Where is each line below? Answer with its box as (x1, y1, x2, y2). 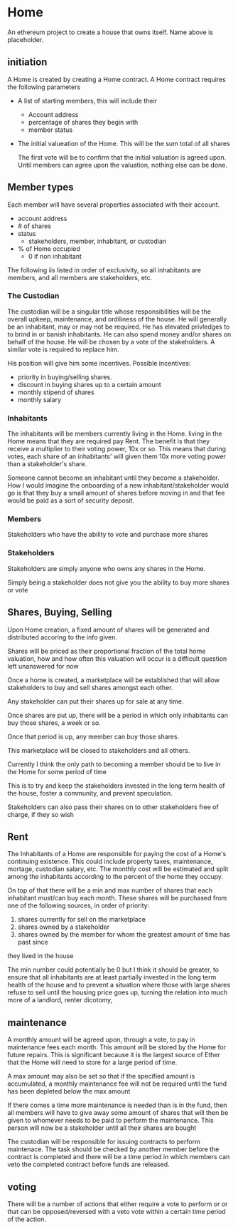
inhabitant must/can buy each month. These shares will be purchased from (7, 894, 227, 903)
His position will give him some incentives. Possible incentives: (7, 359, 191, 367)
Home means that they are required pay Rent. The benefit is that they (7, 437, 210, 446)
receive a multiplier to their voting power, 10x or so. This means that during (7, 445, 226, 453)
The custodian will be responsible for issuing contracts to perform (7, 1138, 200, 1146)
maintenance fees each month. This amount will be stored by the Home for (7, 1043, 226, 1051)
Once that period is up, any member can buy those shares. (7, 732, 180, 741)
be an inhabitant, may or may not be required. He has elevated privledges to (7, 322, 230, 331)
